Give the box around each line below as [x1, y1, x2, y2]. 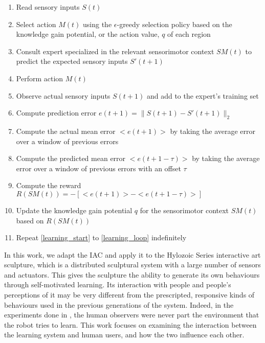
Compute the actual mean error [16, 125, 116, 136]
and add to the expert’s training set [146, 90, 259, 101]
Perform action [16, 73, 63, 83]
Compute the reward [16, 180, 81, 191]
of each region [167, 29, 211, 39]
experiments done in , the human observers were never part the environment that [4, 309, 259, 320]
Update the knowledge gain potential [16, 204, 132, 215]
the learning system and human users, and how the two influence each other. [4, 329, 245, 340]
